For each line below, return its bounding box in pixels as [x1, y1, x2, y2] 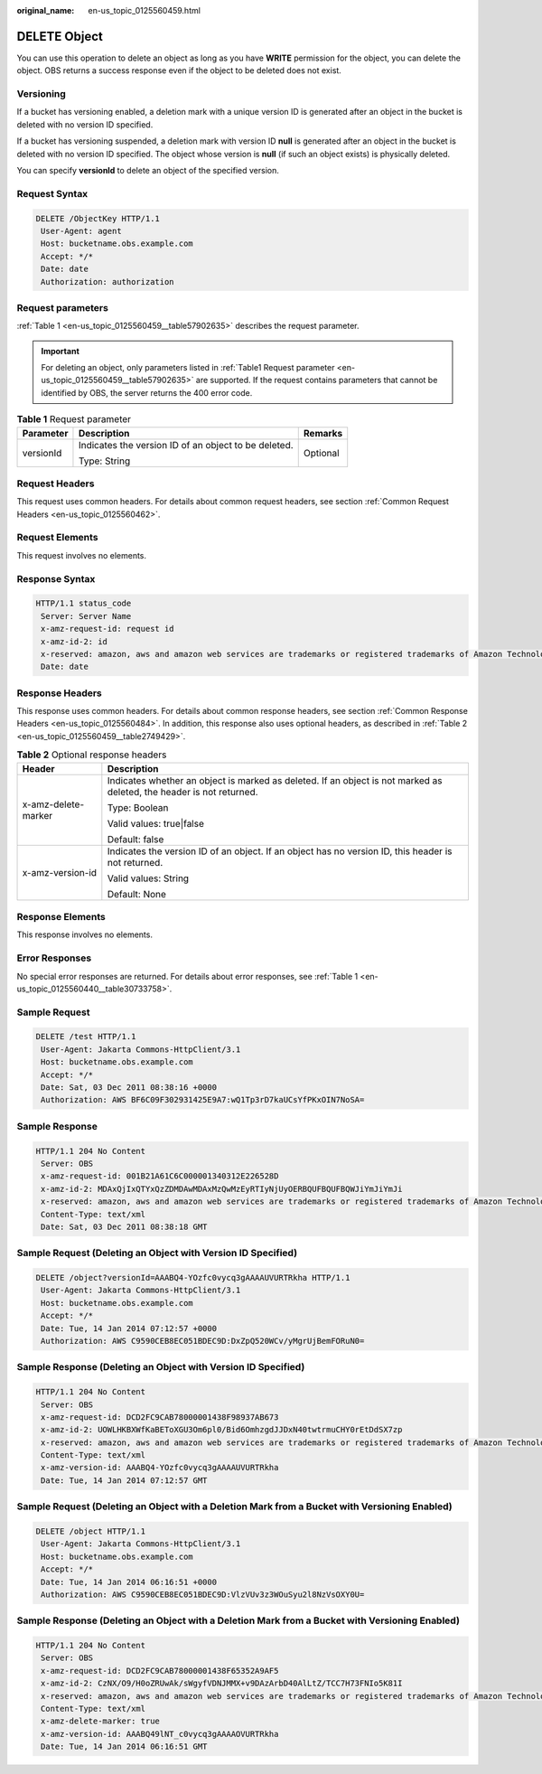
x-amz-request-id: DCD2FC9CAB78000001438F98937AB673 [41, 1412, 279, 1422]
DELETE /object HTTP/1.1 [35, 1526, 146, 1536]
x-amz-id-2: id [41, 636, 108, 646]
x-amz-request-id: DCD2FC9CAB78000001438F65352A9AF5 [41, 1666, 279, 1675]
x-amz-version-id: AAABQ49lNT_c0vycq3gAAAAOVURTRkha [41, 1729, 279, 1739]
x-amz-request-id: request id [41, 624, 175, 634]
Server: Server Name [41, 611, 132, 621]
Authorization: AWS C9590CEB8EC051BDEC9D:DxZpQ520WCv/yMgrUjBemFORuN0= [41, 1336, 365, 1346]
